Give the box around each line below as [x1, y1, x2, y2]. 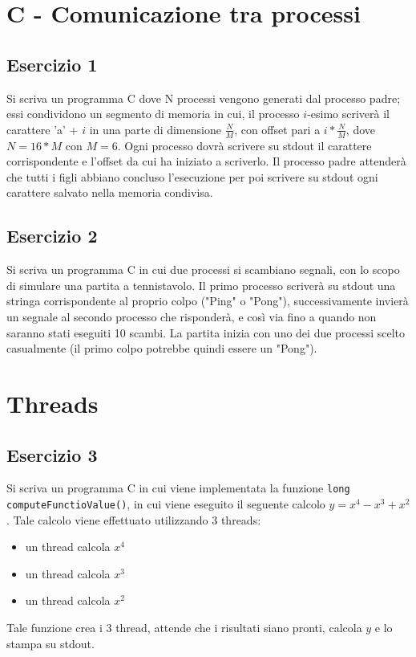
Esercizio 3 [6, 442, 98, 467]
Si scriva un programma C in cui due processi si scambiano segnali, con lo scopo [6, 261, 400, 278]
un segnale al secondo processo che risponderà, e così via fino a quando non [6, 308, 377, 324]
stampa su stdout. [6, 635, 95, 651]
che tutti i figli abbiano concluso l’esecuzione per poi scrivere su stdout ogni [6, 168, 378, 185]
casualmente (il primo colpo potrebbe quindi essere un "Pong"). [6, 340, 317, 357]
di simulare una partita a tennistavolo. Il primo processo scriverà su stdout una [6, 276, 396, 293]
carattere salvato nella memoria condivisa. [6, 184, 213, 201]
